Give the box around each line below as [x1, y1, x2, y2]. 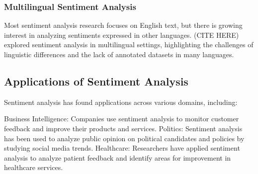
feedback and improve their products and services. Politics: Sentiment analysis [4, 123, 243, 133]
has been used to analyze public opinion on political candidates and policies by [4, 133, 245, 143]
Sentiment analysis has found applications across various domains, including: [4, 96, 238, 107]
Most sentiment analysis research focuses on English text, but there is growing [4, 20, 243, 30]
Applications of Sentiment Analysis [4, 73, 188, 88]
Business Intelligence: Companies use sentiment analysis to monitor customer [4, 113, 239, 124]
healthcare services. [4, 162, 63, 173]
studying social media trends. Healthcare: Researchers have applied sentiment [4, 143, 240, 153]
